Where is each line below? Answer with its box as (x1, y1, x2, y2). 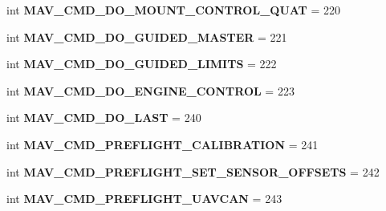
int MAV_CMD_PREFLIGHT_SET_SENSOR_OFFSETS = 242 (6, 163, 380, 180)
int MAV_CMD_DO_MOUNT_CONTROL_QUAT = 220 (6, 2, 341, 18)
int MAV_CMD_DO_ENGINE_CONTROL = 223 (6, 82, 295, 99)
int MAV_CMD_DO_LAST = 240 (6, 109, 201, 126)
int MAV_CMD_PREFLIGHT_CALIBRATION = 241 (6, 136, 319, 152)
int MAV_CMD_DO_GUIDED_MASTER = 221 (6, 28, 287, 45)
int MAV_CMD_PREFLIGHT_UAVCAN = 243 (6, 190, 282, 207)
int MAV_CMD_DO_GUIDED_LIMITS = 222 (6, 55, 277, 72)
